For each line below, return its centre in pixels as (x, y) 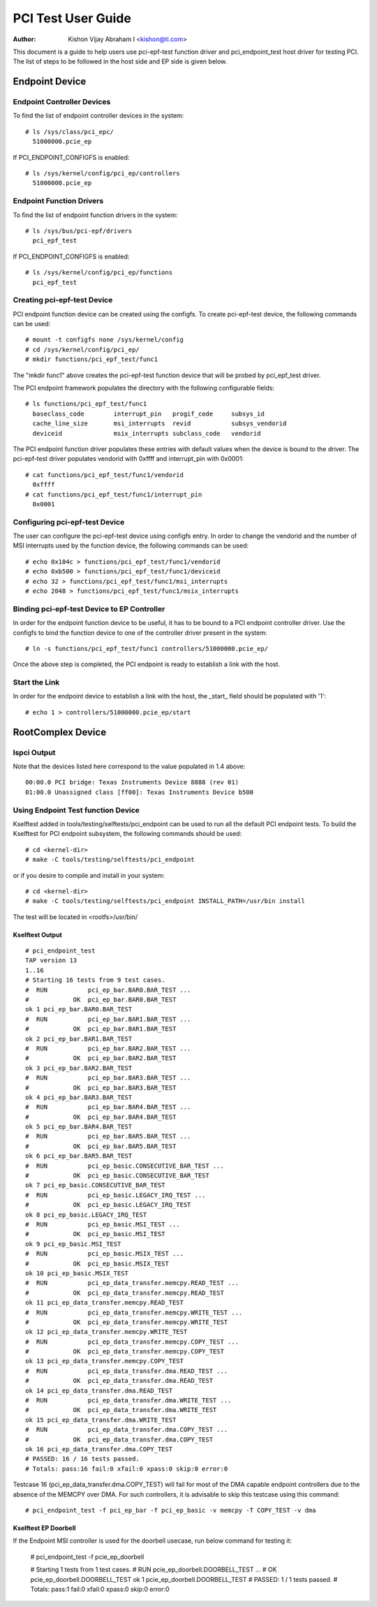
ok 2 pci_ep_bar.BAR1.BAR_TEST (79, 1039)
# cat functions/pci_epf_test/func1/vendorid (105, 475)
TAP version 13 (51, 961)
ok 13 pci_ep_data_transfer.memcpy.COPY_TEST (105, 1361)
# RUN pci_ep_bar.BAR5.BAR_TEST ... (108, 1136)
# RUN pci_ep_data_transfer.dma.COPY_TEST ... (127, 1430)
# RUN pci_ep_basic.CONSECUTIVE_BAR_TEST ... (125, 1166)
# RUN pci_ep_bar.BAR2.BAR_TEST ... (108, 1048)
